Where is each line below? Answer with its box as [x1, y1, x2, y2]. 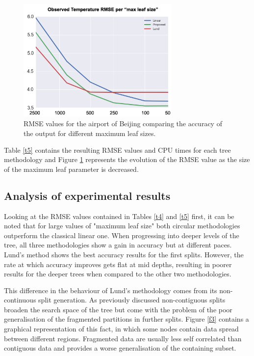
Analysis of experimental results [4, 188, 171, 203]
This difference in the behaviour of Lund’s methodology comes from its [4, 285, 217, 295]
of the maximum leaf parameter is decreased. [4, 164, 139, 174]
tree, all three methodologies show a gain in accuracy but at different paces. [4, 240, 232, 250]
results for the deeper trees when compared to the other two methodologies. [4, 269, 231, 279]
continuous [4, 295, 36, 305]
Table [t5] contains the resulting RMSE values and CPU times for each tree [4, 144, 231, 155]
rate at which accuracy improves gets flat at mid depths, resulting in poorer [4, 259, 232, 269]
